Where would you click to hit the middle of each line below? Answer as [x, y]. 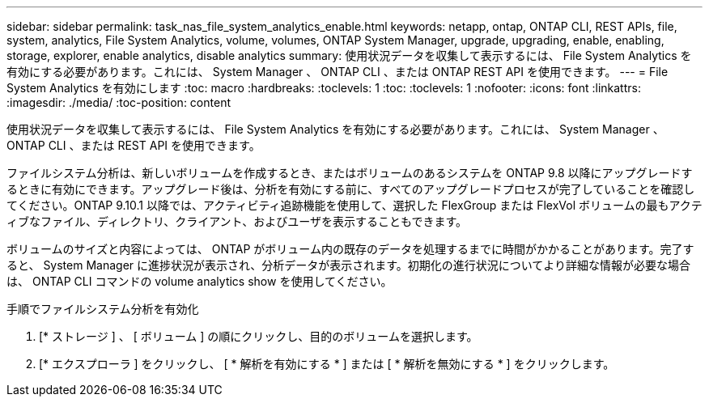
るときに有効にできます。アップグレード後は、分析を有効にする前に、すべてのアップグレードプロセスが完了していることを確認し [351, 189]
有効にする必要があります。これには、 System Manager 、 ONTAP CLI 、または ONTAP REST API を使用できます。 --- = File [338, 72]
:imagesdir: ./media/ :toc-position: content [119, 102]
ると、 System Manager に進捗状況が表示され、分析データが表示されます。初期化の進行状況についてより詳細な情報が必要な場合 [349, 265]
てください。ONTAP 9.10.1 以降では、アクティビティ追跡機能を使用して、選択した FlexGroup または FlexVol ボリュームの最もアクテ [354, 205]
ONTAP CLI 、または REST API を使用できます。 [134, 145]
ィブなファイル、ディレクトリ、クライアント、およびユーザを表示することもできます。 [237, 221]
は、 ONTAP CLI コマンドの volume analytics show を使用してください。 [200, 281]
